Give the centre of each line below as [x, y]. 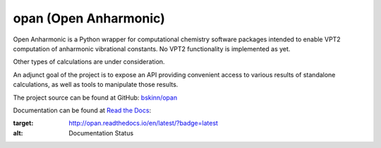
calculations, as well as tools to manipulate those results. [96, 85]
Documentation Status [101, 133]
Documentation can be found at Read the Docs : [82, 110]
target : [23, 123]
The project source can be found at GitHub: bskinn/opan [95, 97]
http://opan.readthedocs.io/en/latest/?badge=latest [144, 123]
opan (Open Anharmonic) [89, 18]
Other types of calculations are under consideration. [89, 62]
